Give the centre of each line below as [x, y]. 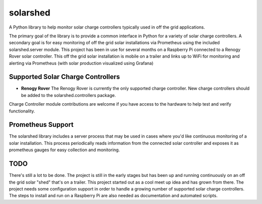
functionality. [22, 111]
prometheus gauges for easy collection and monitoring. [64, 150]
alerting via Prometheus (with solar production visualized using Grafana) [81, 63]
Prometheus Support [41, 125]
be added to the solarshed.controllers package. [68, 95]
